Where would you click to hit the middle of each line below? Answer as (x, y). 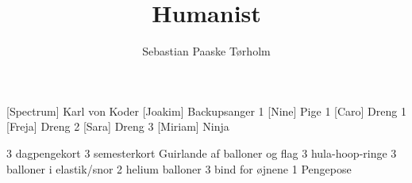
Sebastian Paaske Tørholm (206, 51)
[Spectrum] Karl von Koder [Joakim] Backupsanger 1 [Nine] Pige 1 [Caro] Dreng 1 (206, 111)
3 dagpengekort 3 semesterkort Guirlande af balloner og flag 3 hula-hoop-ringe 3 (202, 152)
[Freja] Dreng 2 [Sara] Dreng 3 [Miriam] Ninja (118, 126)
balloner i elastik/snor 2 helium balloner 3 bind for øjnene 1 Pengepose (179, 168)
